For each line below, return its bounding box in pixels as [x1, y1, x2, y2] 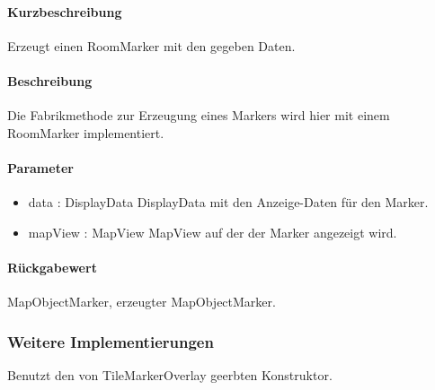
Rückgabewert [7, 257, 97, 276]
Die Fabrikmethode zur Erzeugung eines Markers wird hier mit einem [7, 106, 390, 125]
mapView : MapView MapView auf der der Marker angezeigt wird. [28, 222, 397, 241]
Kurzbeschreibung [7, 2, 122, 21]
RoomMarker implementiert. [7, 123, 164, 142]
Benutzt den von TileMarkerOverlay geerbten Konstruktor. [7, 365, 333, 384]
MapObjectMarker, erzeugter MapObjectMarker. [7, 292, 276, 311]
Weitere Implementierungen [7, 330, 214, 352]
